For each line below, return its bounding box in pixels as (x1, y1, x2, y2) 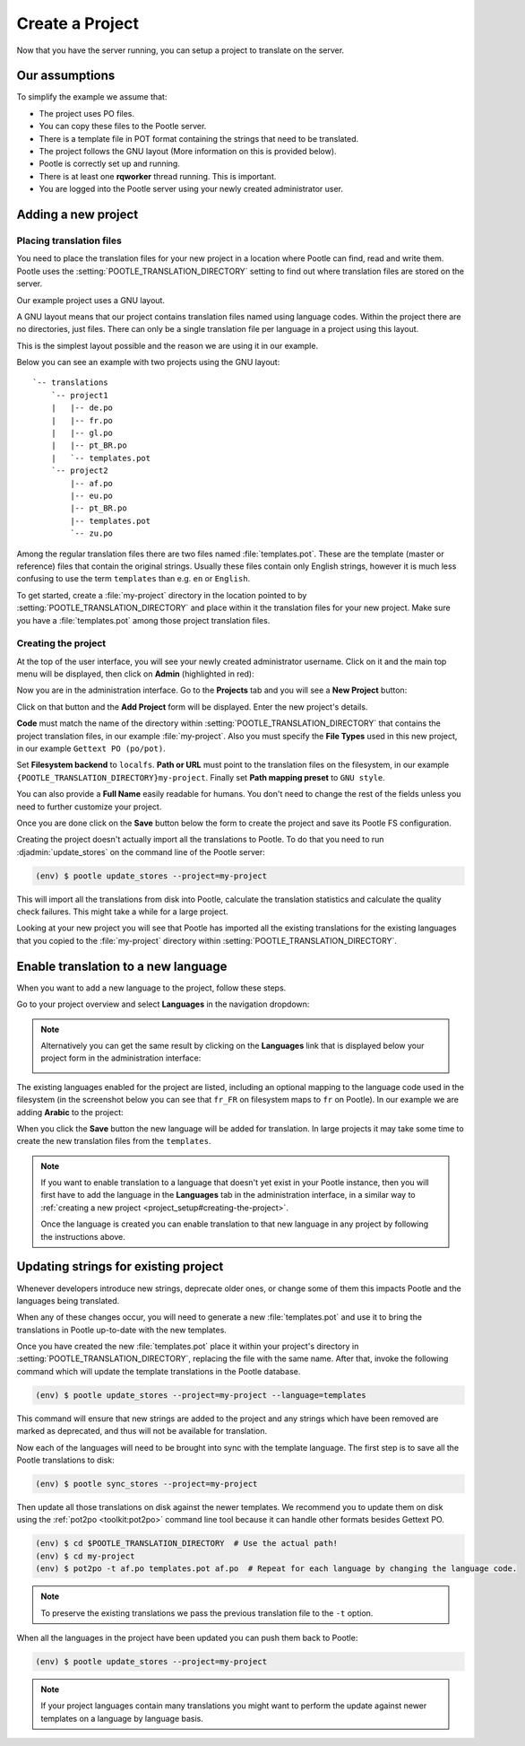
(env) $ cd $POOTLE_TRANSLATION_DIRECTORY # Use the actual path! (35, 1539, 339, 1549)
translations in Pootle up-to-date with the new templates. (16, 1324, 228, 1335)
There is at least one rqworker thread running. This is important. (39, 170, 277, 181)
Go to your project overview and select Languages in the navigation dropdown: (16, 999, 310, 1009)
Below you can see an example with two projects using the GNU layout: (16, 357, 280, 368)
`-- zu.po (70, 528, 114, 538)
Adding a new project (16, 207, 139, 222)
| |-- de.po (50, 403, 114, 413)
